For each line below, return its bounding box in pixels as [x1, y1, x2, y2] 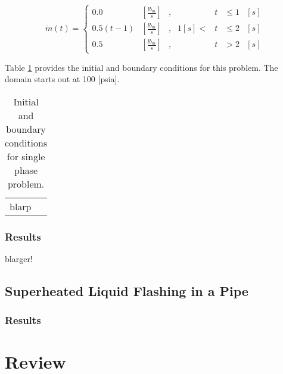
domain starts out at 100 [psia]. [5, 73, 120, 85]
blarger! [5, 252, 33, 264]
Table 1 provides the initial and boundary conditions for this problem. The [5, 61, 278, 73]
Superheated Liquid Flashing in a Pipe [5, 281, 248, 300]
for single [7, 149, 45, 163]
